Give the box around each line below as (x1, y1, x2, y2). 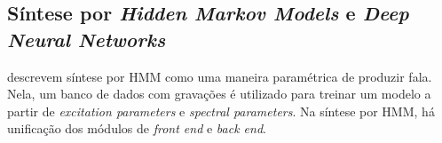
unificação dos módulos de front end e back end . (7, 119, 266, 138)
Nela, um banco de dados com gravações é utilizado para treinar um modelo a (7, 84, 431, 103)
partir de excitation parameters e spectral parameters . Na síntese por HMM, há (7, 101, 435, 120)
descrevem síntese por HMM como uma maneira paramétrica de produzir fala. (7, 67, 432, 85)
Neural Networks (7, 25, 166, 52)
